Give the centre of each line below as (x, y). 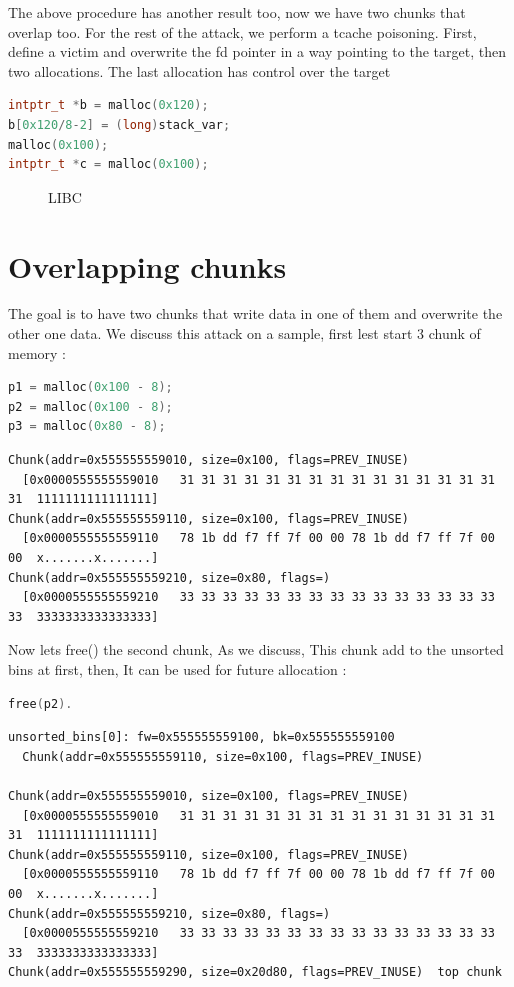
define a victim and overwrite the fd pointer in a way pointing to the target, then (257, 51)
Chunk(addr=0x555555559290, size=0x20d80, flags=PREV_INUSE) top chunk (255, 972)
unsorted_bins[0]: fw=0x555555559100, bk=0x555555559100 (201, 737)
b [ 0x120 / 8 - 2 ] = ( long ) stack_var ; (119, 124)
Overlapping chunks (147, 265)
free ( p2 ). (40, 703)
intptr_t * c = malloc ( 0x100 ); (108, 164)
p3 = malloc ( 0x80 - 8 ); (87, 426)
